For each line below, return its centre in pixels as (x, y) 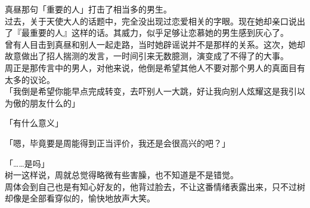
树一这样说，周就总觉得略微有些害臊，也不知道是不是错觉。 (122, 175)
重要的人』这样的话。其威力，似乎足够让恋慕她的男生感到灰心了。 (159, 33)
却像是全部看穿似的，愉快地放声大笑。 (80, 198)
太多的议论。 (30, 79)
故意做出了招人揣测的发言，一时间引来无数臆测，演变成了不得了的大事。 (147, 56)
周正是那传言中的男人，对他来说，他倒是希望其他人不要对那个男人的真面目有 (155, 67)
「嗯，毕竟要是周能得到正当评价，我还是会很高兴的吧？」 (117, 143)
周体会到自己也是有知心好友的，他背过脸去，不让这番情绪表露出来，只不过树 (155, 186)
